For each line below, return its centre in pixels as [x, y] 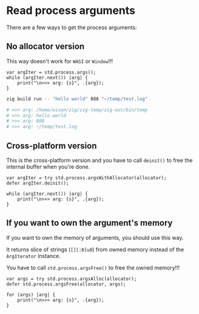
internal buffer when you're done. [48, 166]
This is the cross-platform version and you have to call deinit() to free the [99, 160]
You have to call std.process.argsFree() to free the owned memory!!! [93, 267]
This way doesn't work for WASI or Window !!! [60, 61]
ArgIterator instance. [33, 256]
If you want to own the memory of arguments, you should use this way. [95, 237]
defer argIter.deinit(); [38, 183]
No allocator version [46, 46]
